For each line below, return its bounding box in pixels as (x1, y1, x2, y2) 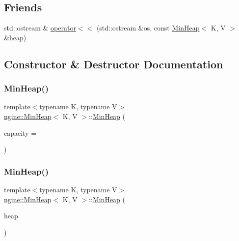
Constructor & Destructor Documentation (4, 56, 223, 71)
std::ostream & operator (4, 23, 76, 33)
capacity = (4, 127, 37, 138)
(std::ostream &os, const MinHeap (96, 23, 200, 33)
